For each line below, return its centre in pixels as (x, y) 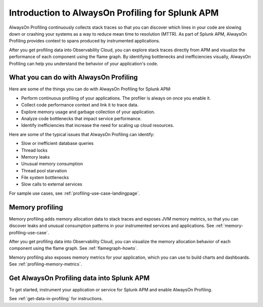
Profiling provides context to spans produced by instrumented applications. (85, 41)
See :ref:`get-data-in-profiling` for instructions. (56, 299)
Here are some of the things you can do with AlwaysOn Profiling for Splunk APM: (90, 89)
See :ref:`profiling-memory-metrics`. (46, 264)
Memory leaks (36, 157)
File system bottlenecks (45, 178)
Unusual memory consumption (52, 164)
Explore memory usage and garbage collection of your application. (88, 112)
